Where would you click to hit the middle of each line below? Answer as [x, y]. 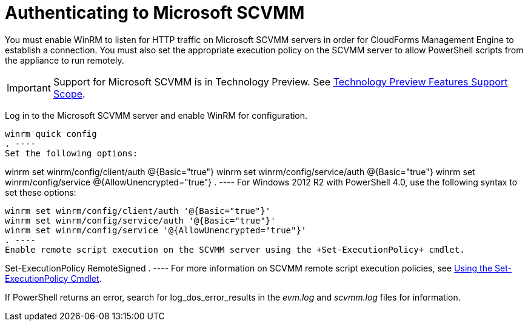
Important [29, 88]
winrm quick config [51, 134]
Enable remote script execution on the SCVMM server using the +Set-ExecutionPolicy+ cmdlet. [235, 249]
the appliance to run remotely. [65, 60]
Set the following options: [72, 153]
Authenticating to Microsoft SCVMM [155, 13]
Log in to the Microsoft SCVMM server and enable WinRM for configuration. [156, 115]
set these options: [41, 192]
